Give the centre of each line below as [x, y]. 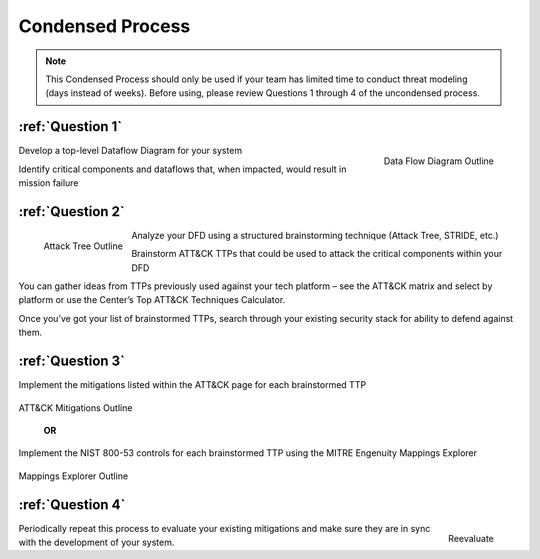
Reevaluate [471, 539]
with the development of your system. [96, 542]
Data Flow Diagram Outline [438, 161]
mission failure [48, 183]
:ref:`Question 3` [71, 361]
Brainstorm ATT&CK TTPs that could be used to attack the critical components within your [317, 254]
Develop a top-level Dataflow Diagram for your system [130, 151]
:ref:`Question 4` [72, 504]
